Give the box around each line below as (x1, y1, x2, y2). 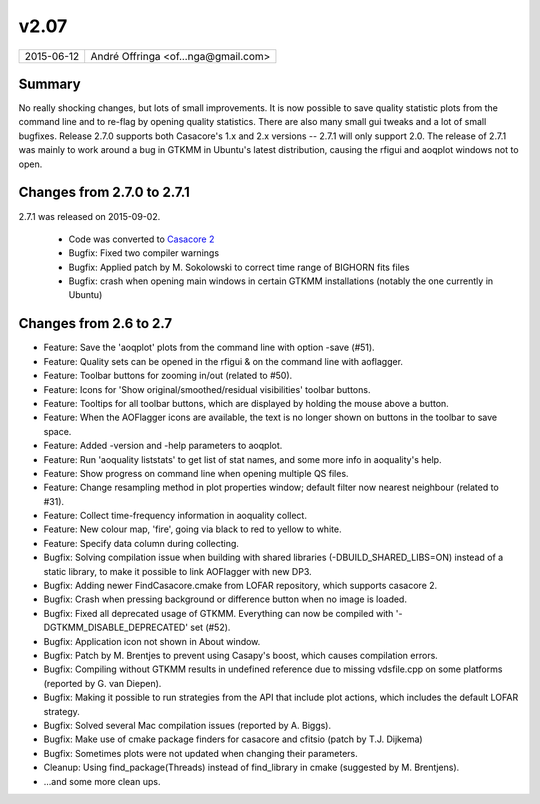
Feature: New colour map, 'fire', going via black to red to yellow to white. (43, 523, 342, 535)
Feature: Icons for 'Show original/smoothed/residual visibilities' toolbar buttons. (43, 383, 371, 395)
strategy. (43, 705, 80, 717)
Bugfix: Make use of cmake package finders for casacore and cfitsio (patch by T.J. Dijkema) (43, 733, 424, 745)
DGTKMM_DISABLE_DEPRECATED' (43, 621, 189, 634)
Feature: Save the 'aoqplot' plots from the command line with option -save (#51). (43, 341, 375, 354)
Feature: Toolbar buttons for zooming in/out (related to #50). (43, 370, 293, 382)
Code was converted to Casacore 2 (68, 233, 215, 245)
